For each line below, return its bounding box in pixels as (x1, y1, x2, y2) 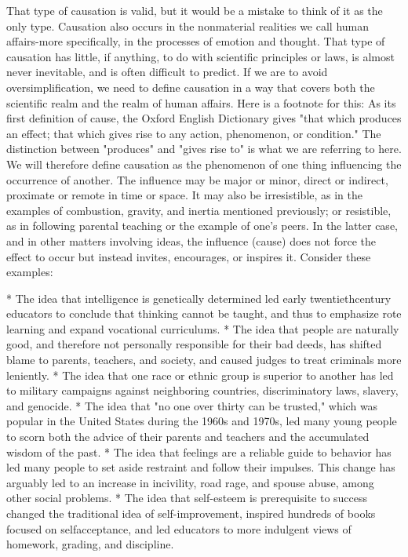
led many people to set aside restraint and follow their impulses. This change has (6, 459, 395, 475)
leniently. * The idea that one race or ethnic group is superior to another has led (6, 366, 394, 383)
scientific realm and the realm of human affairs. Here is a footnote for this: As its (6, 94, 396, 111)
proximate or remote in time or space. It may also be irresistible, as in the (6, 187, 363, 203)
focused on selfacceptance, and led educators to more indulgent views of (6, 520, 352, 537)
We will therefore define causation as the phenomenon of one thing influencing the (6, 155, 402, 172)
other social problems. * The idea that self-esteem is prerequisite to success (6, 490, 368, 506)
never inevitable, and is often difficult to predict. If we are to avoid (6, 64, 328, 80)
